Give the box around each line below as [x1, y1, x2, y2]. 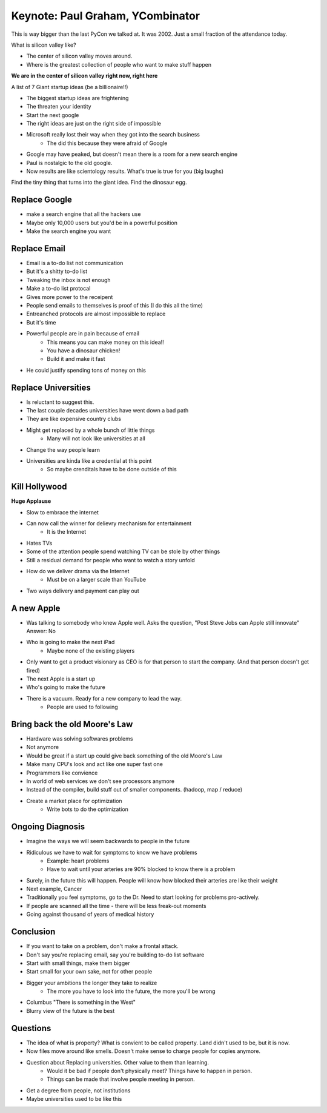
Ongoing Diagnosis [11, 822, 85, 832]
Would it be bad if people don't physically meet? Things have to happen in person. [47, 1067, 253, 1074]
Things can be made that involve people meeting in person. [47, 1075, 195, 1083]
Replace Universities [11, 382, 91, 392]
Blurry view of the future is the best [26, 1007, 115, 1014]
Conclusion [11, 927, 56, 937]
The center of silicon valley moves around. [26, 52, 133, 60]
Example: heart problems [47, 857, 110, 864]
